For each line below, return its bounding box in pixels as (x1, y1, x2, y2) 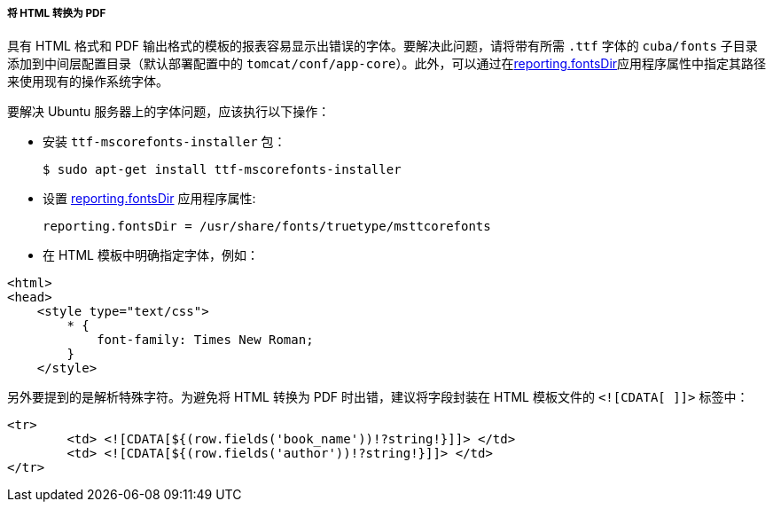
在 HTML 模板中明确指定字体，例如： (43, 247, 259, 263)
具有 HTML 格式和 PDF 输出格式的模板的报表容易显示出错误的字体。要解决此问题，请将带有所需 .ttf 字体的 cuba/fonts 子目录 (7, 38, 758, 54)
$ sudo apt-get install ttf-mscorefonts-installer (43, 162, 402, 177)
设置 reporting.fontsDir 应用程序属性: (43, 191, 256, 207)
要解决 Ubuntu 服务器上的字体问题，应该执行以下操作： (7, 104, 331, 120)
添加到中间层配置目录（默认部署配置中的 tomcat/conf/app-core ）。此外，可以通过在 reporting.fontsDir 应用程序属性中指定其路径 (7, 56, 767, 72)
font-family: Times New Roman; (97, 333, 314, 348)
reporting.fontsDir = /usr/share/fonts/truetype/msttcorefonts (43, 219, 491, 234)
